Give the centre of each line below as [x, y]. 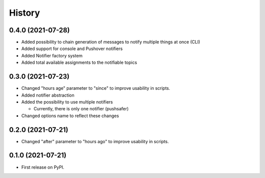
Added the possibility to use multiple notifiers [67, 102]
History [25, 13]
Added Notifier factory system [52, 55]
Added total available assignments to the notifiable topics [79, 63]
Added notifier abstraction [48, 95]
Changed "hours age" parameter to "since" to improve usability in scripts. [96, 88]
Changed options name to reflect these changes [70, 116]
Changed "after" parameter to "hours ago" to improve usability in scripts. [95, 141]
